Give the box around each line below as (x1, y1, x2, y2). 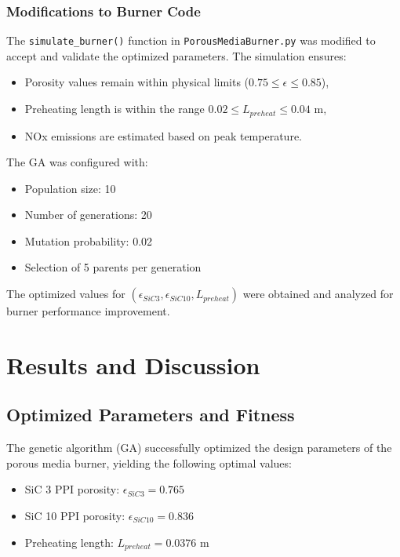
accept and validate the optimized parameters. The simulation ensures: (6, 47, 347, 64)
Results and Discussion (6, 348, 260, 380)
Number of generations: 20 (24, 206, 152, 223)
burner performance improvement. (6, 303, 170, 319)
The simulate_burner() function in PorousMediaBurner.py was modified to (6, 32, 376, 49)
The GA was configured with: (6, 154, 148, 170)
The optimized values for (6, 286, 125, 302)
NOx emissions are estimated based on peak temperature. (24, 127, 302, 144)
